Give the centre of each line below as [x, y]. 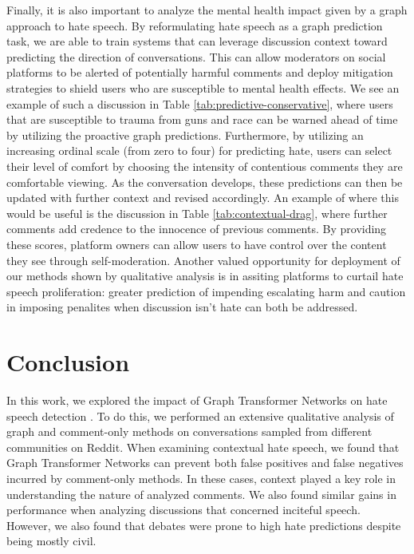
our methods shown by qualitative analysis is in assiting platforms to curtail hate [205, 276]
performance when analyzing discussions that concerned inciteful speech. [183, 510]
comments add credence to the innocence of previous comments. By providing [197, 229]
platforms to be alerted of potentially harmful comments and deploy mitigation [200, 72]
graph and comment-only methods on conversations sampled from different [189, 431]
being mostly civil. [51, 541]
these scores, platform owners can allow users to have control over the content [197, 244]
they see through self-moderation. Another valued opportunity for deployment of [203, 260]
